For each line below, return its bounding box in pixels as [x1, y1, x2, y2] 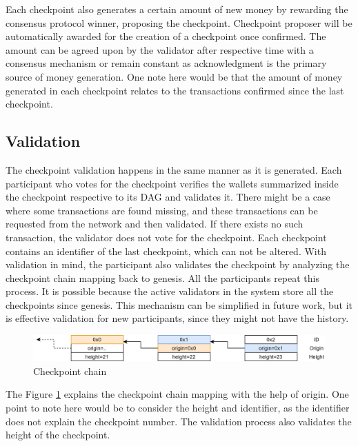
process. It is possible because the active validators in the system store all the [6, 284, 334, 298]
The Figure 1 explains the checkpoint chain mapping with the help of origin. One [6, 387, 349, 401]
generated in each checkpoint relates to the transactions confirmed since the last [6, 83, 344, 97]
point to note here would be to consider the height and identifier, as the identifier [6, 400, 350, 414]
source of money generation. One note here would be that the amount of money [6, 69, 343, 83]
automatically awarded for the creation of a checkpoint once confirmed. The [6, 29, 326, 43]
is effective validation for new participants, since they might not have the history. [6, 311, 349, 325]
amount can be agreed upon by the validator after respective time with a [6, 42, 314, 57]
